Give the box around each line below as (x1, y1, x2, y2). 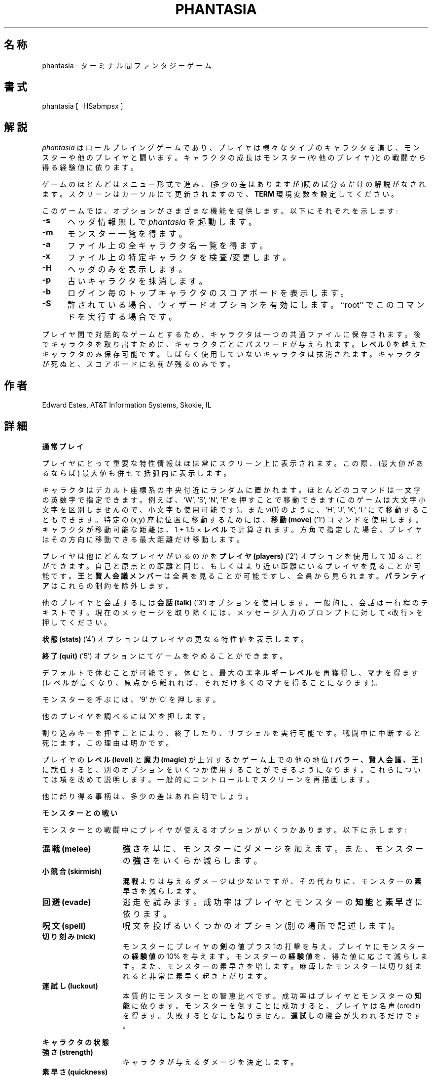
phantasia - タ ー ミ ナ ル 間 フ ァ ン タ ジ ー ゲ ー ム (42, 61, 212, 70)
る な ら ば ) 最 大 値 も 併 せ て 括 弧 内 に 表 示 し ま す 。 (42, 468, 231, 477)
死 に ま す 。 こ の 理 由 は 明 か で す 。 (42, 738, 173, 747)
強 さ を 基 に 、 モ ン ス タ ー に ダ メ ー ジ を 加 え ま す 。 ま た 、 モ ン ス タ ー (122, 843, 424, 854)
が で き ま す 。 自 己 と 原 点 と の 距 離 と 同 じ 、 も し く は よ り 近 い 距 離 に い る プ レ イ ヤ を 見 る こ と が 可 (42, 561, 421, 570)
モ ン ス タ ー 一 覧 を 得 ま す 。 (67, 229, 187, 239)
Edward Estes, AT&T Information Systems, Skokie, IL (42, 401, 212, 410)
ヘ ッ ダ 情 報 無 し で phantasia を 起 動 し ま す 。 (67, 217, 257, 227)
